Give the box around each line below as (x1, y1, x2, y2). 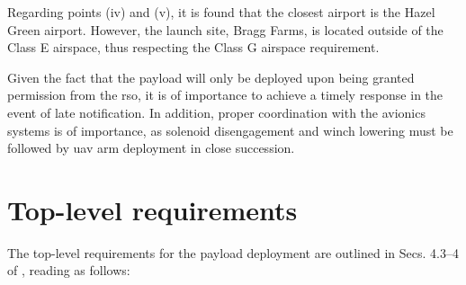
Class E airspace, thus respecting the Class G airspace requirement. (7, 38, 380, 57)
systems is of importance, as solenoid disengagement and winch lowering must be (7, 120, 453, 139)
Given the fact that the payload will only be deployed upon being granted (7, 67, 415, 86)
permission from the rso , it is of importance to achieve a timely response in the (7, 85, 444, 104)
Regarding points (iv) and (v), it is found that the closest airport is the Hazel (7, 3, 435, 21)
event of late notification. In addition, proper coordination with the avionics (7, 102, 426, 121)
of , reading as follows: (7, 261, 130, 280)
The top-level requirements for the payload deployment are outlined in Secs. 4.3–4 (7, 243, 459, 262)
